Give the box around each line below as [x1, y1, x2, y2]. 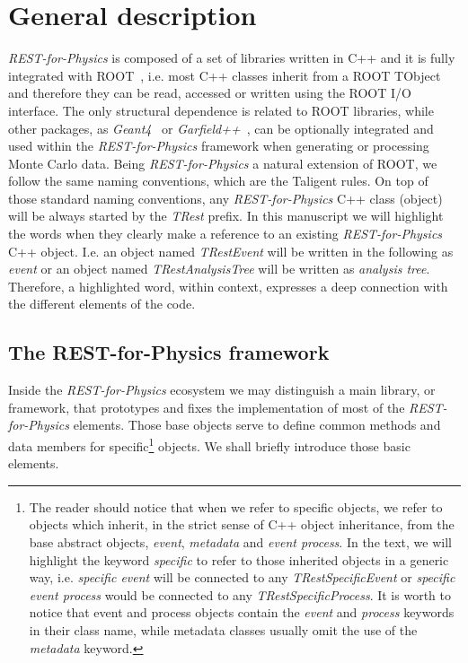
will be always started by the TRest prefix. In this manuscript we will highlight [8, 206, 444, 225]
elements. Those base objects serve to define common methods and [73, 415, 441, 434]
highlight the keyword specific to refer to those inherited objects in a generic [29, 550, 449, 569]
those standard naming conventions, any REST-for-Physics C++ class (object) [8, 188, 443, 207]
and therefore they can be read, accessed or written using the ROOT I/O [8, 83, 411, 102]
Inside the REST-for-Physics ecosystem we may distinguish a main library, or [8, 380, 436, 399]
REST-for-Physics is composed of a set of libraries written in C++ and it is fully [8, 48, 455, 67]
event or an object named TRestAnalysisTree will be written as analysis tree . [8, 259, 430, 278]
